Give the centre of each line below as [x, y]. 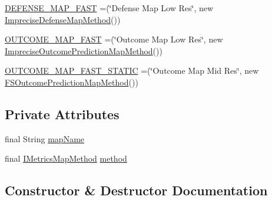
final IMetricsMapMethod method [66, 158]
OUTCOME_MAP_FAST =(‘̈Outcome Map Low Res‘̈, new [114, 39]
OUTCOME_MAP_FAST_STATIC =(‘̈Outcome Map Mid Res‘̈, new [132, 71]
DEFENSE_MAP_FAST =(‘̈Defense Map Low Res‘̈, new [109, 8]
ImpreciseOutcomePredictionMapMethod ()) [84, 50]
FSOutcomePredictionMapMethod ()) [72, 82]
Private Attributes [62, 114]
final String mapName [45, 138]
